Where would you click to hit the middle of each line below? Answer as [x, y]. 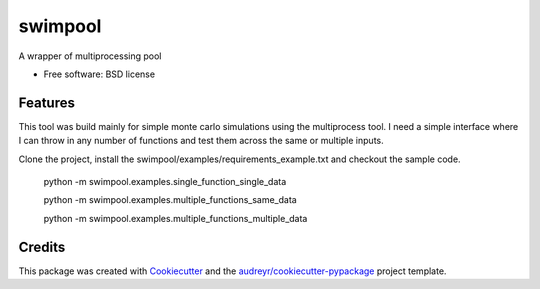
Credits [42, 246]
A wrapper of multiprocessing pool [90, 56]
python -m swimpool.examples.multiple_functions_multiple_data [175, 218]
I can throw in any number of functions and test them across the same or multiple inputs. [201, 141]
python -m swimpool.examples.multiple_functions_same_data [170, 200]
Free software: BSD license [99, 74]
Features [46, 102]
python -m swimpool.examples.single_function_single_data [165, 182]
